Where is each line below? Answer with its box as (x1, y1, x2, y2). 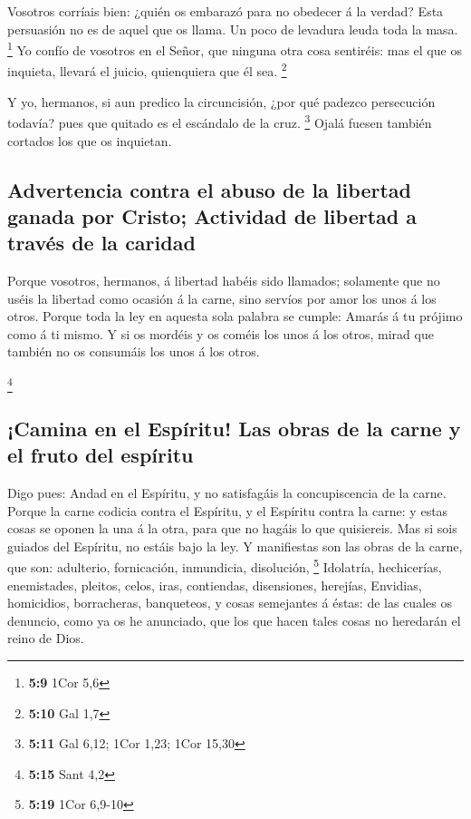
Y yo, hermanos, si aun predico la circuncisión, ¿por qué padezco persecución (7, 92, 436, 111)
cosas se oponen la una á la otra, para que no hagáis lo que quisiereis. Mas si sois (7, 519, 457, 538)
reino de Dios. (7, 629, 84, 648)
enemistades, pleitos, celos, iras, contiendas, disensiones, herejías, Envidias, (7, 575, 422, 594)
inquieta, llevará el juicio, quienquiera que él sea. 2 (7, 59, 287, 81)
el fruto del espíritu (7, 441, 194, 469)
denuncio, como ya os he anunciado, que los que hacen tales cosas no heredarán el (7, 610, 461, 629)
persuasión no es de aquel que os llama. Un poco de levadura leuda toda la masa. (7, 19, 458, 38)
